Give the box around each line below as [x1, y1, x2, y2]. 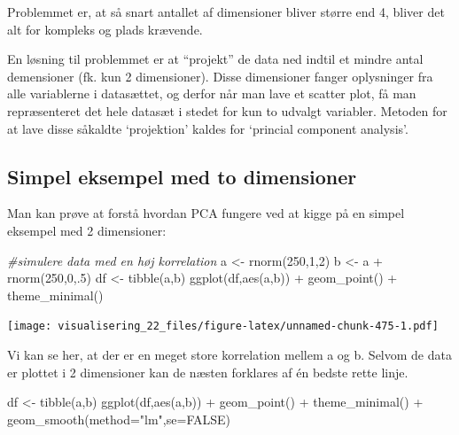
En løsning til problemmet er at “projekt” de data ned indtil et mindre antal [7, 50, 424, 68]
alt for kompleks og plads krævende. [7, 19, 203, 38]
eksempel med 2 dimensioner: [7, 221, 167, 239]
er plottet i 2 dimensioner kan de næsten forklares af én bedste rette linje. [7, 362, 408, 381]
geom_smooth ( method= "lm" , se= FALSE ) [7, 409, 230, 428]
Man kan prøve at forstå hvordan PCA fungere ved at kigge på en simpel [7, 204, 405, 222]
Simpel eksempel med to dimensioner [7, 162, 357, 190]
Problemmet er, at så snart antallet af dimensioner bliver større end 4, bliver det [7, 3, 445, 20]
